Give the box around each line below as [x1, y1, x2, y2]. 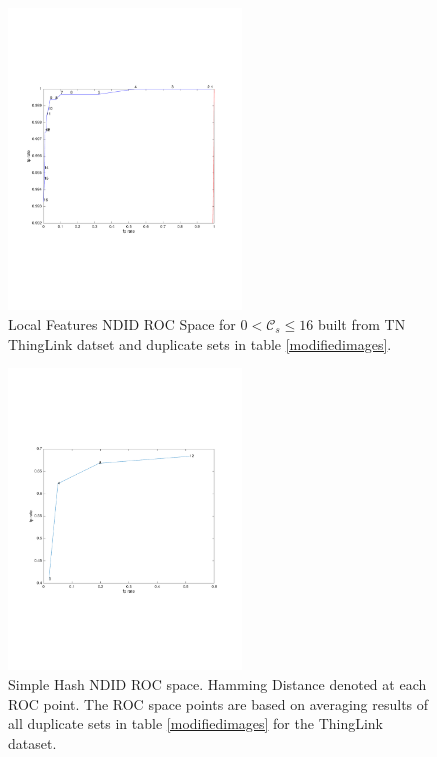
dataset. [8, 732, 57, 753]
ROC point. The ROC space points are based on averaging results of [8, 693, 429, 714]
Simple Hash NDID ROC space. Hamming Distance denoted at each [8, 674, 427, 695]
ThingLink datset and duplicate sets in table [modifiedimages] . [8, 333, 392, 354]
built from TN [318, 313, 406, 334]
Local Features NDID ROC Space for [8, 313, 236, 334]
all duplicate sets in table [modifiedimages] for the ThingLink [8, 713, 384, 734]
